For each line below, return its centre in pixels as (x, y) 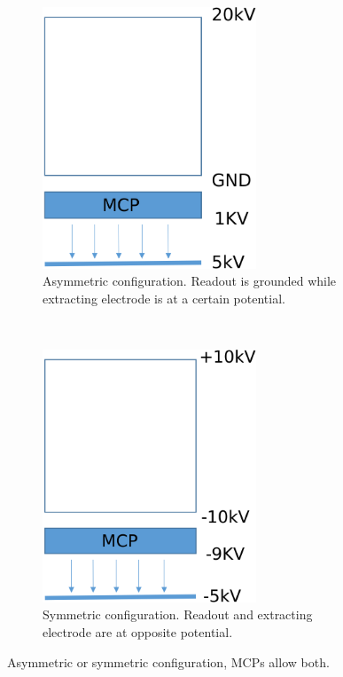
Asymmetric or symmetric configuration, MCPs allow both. (168, 661)
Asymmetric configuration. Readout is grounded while (190, 281)
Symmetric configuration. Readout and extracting (178, 614)
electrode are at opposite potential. (138, 631)
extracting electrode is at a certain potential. (164, 299)
